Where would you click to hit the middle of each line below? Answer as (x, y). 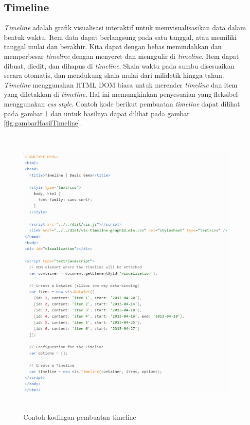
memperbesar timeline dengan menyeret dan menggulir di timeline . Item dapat (122, 56)
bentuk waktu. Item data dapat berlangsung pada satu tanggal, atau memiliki (120, 37)
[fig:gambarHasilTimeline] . (43, 123)
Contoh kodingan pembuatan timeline (80, 417)
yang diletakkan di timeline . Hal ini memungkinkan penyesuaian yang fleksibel (121, 94)
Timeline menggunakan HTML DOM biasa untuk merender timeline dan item (121, 84)
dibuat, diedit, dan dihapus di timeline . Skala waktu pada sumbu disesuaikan (119, 65)
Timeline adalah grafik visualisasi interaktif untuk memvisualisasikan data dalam (125, 27)
